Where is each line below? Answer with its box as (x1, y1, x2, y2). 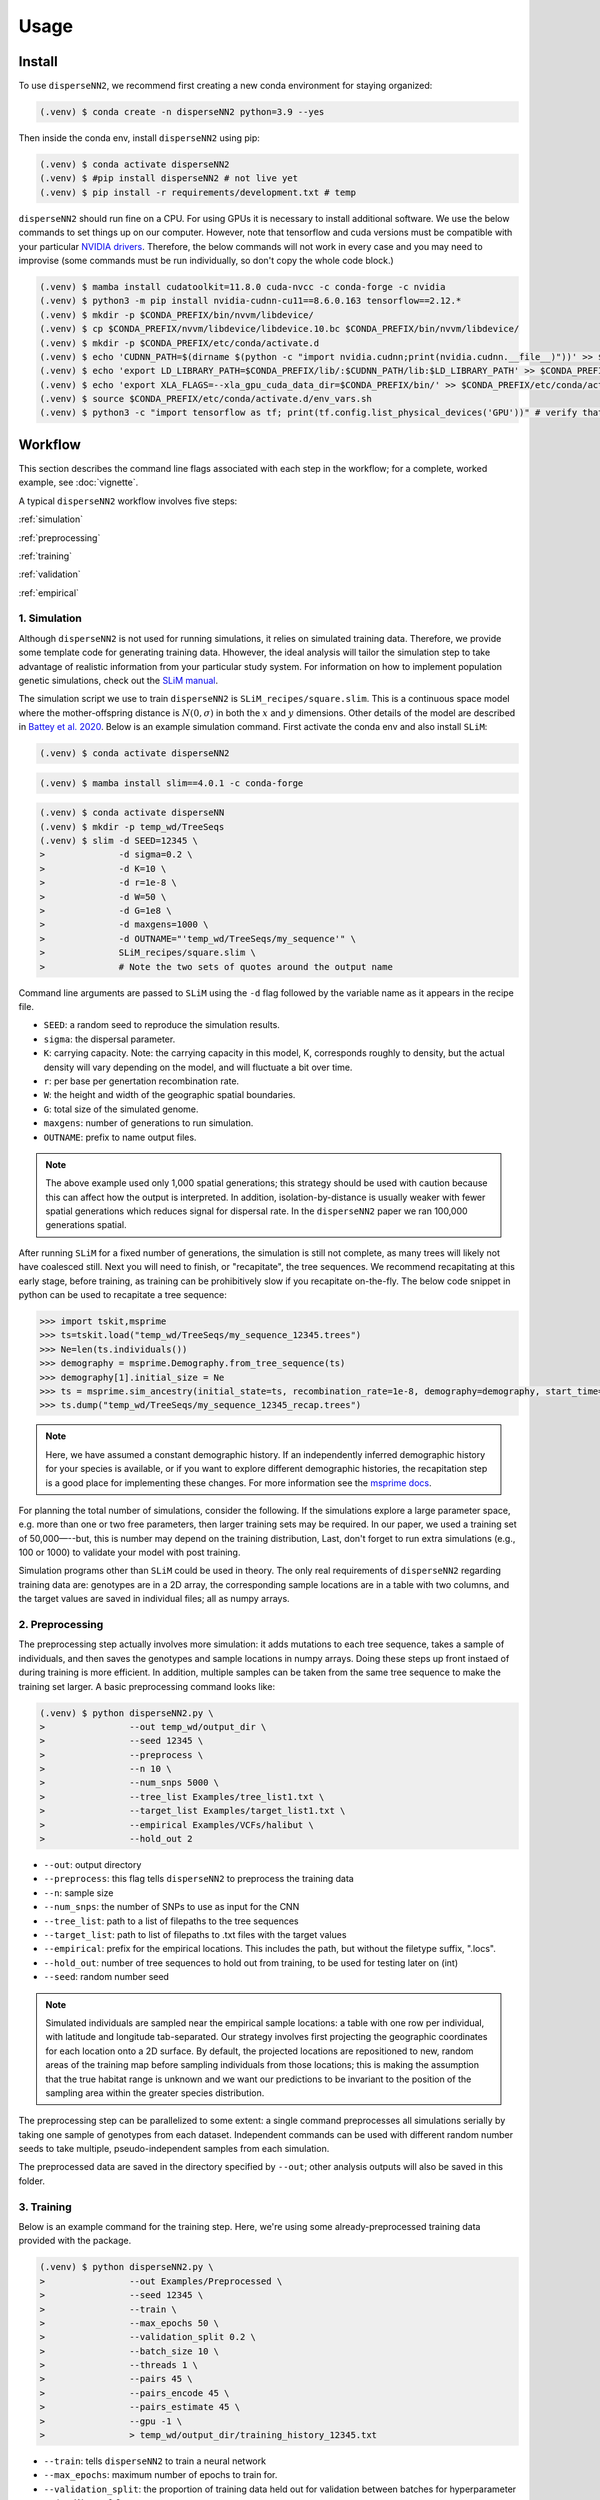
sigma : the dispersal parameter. (43, 1033, 176, 1045)
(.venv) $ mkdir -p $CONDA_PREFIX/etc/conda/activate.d (39, 337, 320, 349)
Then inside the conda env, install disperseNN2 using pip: (18, 132, 260, 144)
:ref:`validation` (18, 568, 81, 580)
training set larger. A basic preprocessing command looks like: (18, 1680, 275, 1692)
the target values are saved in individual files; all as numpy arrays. (18, 1593, 290, 1605)
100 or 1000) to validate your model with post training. (18, 1546, 241, 1559)
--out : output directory (43, 1859, 142, 1871)
